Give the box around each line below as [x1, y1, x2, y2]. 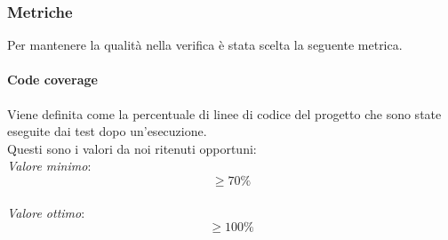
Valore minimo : [7, 156, 92, 175]
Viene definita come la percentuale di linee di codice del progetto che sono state [7, 104, 442, 123]
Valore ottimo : [7, 203, 85, 221]
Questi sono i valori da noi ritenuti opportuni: [7, 139, 257, 157]
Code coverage [7, 70, 98, 89]
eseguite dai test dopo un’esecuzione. [7, 122, 207, 140]
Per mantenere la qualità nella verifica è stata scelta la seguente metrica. [7, 36, 403, 54]
